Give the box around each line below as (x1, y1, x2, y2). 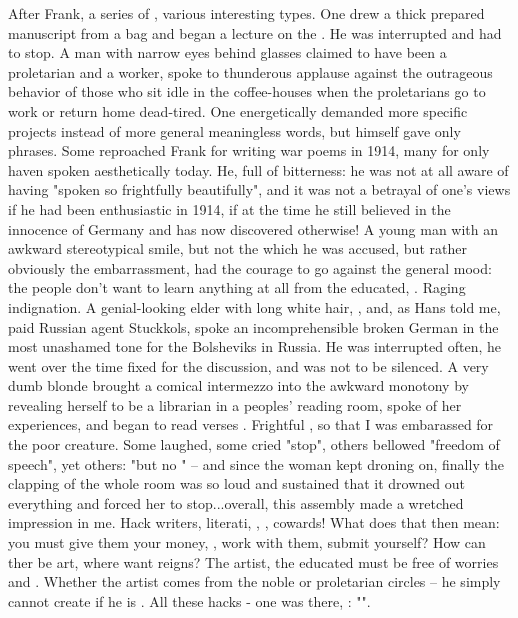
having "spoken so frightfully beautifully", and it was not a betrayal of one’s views (8, 179, 511, 200)
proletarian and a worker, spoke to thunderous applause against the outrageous (8, 61, 493, 82)
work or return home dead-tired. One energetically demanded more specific (8, 100, 468, 121)
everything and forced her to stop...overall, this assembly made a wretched (8, 492, 464, 513)
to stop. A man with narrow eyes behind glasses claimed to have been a (8, 42, 447, 63)
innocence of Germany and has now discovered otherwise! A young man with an (8, 218, 499, 239)
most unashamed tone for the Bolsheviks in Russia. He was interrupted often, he (8, 336, 501, 357)
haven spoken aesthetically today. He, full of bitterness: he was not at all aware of (8, 159, 509, 180)
